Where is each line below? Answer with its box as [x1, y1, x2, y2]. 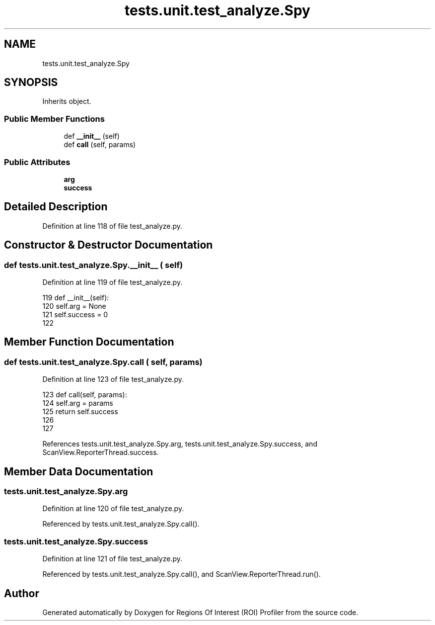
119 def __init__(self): [42, 293, 109, 302]
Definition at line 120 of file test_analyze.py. [42, 504, 184, 513]
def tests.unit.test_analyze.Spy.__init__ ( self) [4, 260, 183, 270]
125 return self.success [42, 407, 118, 416]
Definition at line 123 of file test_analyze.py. [42, 375, 184, 384]
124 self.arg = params [42, 399, 113, 408]
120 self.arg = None [42, 302, 106, 310]
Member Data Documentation [4, 465, 153, 478]
